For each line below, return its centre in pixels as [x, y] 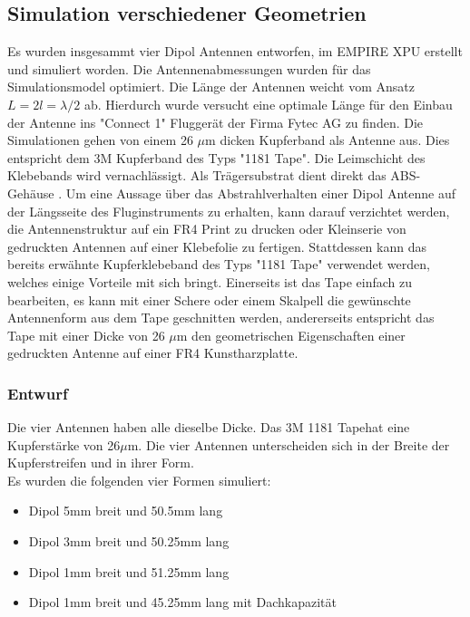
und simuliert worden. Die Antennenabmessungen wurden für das [189, 68]
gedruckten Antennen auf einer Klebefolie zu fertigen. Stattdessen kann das [217, 246]
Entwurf [38, 393]
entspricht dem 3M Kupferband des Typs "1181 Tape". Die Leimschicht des [216, 157]
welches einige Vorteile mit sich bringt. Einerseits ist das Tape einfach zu [210, 281]
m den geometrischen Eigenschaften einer [291, 335]
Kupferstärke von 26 [64, 444]
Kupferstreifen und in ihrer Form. [101, 463]
